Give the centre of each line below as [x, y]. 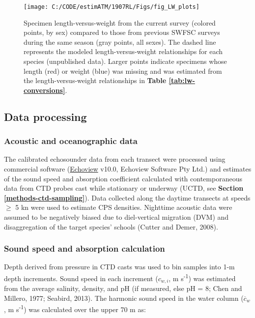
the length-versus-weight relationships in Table [95, 80]
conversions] [44, 90]
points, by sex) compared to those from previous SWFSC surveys [122, 32]
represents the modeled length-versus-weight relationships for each [123, 51]
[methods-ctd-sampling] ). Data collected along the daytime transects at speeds [127, 197]
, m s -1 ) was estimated [202, 277]
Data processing [45, 116]
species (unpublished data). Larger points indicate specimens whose [125, 61]
